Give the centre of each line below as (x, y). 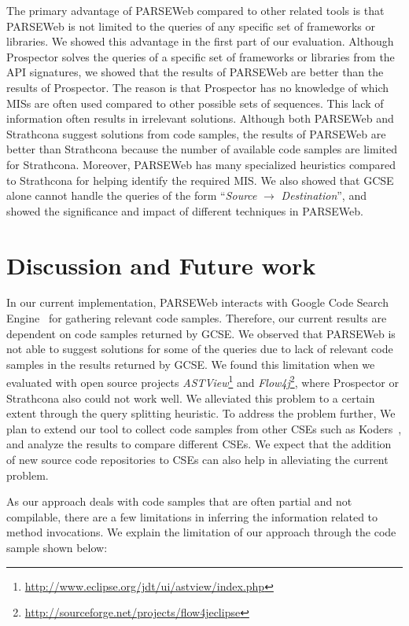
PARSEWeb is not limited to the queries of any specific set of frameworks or (191, 26)
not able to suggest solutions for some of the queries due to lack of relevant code (200, 349)
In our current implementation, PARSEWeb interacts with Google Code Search (197, 302)
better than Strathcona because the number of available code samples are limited (202, 149)
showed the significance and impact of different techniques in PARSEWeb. (185, 210)
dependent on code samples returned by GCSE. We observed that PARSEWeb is (201, 333)
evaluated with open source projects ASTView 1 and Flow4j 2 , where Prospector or (203, 381)
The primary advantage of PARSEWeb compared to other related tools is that (195, 10)
